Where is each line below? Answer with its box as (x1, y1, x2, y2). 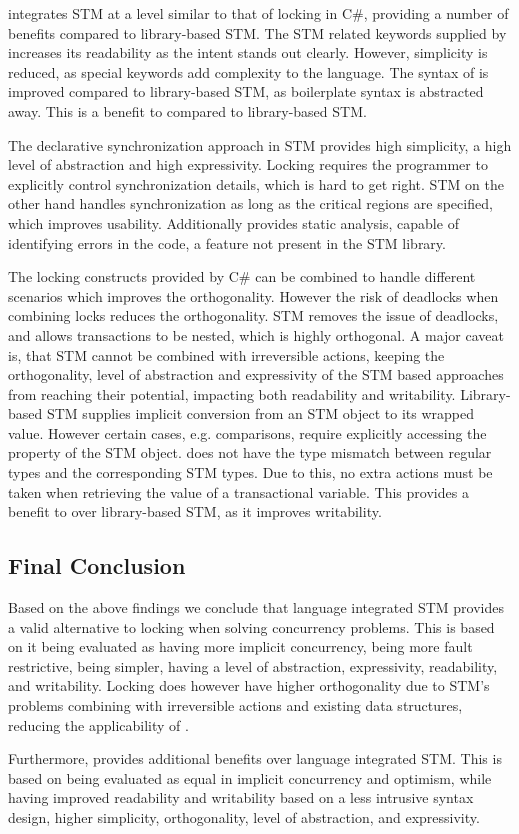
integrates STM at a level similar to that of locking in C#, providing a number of (8, 3, 509, 23)
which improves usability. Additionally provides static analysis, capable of (8, 212, 459, 233)
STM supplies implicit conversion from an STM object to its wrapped (46, 403, 475, 424)
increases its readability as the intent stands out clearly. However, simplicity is (8, 42, 488, 63)
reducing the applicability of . (8, 714, 189, 735)
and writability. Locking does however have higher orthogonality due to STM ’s (8, 675, 490, 696)
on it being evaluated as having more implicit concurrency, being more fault (8, 636, 473, 657)
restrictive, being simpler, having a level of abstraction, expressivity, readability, (8, 655, 498, 676)
